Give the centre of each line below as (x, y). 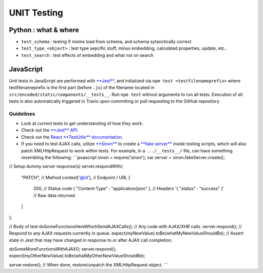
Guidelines (22, 113)
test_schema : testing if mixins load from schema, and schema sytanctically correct (106, 42)
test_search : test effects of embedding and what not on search (87, 55)
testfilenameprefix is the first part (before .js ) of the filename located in (82, 88)
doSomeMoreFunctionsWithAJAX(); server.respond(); (63, 249)
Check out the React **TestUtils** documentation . (72, 137)
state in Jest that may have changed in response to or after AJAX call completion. (91, 240)
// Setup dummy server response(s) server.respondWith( (66, 166)
